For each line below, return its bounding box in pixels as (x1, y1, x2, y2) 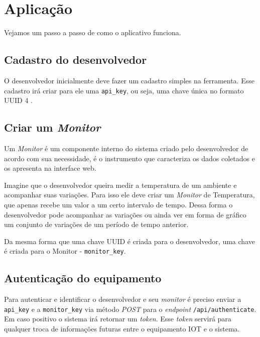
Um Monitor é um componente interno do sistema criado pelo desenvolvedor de (4, 143, 248, 153)
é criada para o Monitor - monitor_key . (4, 246, 126, 256)
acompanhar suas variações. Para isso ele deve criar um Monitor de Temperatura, (4, 189, 255, 200)
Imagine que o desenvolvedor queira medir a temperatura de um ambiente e (4, 179, 237, 190)
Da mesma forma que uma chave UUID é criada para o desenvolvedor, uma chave (4, 236, 255, 246)
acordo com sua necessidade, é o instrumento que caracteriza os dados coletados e (4, 153, 255, 163)
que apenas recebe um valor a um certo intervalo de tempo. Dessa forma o (4, 199, 233, 209)
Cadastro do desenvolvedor (4, 52, 147, 67)
